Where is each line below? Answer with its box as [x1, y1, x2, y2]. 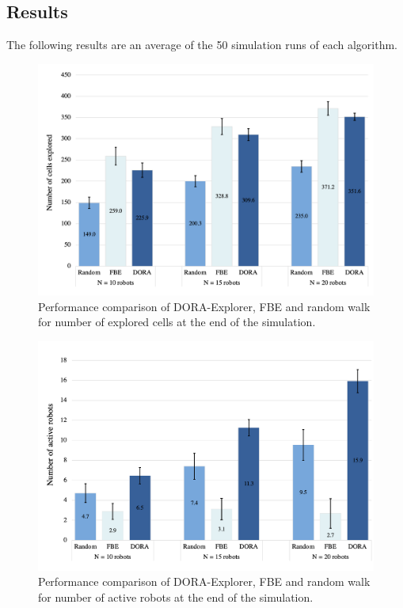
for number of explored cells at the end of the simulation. [38, 313, 316, 330]
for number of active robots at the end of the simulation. [38, 588, 314, 605]
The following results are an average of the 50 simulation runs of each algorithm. [6, 36, 397, 53]
